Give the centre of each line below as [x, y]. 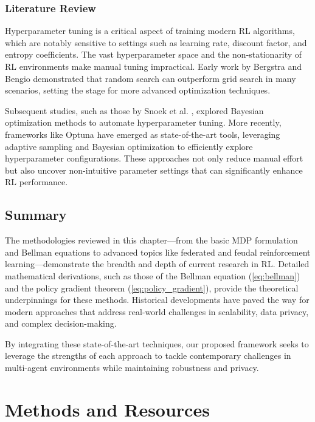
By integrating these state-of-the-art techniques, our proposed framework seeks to [157, 343]
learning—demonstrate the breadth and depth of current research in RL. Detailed [157, 264]
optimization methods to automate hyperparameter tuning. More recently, [143, 122]
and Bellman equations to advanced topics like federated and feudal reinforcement [158, 252]
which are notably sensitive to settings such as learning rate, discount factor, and [156, 42]
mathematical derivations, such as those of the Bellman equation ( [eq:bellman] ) [153, 275]
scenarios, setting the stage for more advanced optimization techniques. [138, 90]
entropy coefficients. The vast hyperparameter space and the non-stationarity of [154, 54]
